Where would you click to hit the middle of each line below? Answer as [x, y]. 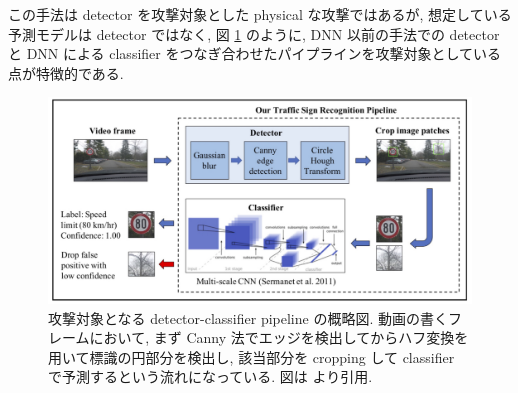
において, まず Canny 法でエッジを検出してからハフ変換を [279, 337]
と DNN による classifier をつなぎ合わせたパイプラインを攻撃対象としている [255, 53]
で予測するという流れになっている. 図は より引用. [210, 376]
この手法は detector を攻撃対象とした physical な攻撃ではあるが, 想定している [260, 14]
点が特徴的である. [66, 72]
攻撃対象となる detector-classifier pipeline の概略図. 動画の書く [248, 317]
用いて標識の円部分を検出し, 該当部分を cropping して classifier [251, 356]
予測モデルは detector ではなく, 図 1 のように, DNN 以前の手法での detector [254, 33]
